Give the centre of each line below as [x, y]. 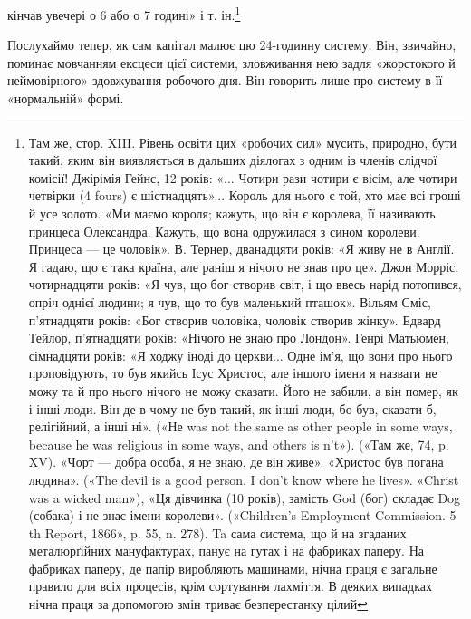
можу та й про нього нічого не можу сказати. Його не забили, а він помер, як [243, 390]
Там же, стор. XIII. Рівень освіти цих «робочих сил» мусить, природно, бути [243, 142]
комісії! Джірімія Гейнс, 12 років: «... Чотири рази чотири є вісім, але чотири [243, 177]
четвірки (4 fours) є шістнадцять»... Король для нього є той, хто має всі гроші [245, 195]
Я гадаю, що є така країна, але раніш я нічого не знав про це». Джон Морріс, [244, 266]
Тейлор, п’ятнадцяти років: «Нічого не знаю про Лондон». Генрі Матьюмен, [239, 338]
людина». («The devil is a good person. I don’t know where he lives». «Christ [244, 479]
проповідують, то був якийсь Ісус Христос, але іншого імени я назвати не [233, 373]
